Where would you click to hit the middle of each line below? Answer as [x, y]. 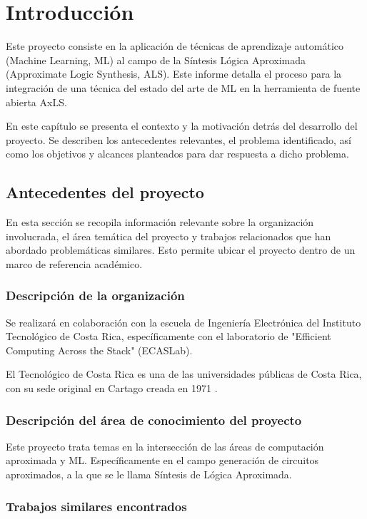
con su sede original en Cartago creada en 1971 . [112, 388]
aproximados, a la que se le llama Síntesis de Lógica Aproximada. [149, 474]
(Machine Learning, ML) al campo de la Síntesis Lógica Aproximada [156, 60]
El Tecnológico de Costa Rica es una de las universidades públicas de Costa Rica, [184, 374]
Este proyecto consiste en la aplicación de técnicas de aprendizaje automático [175, 46]
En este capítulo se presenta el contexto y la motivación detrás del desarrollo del [182, 126]
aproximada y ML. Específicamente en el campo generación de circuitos [162, 460]
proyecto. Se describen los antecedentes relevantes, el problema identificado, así [179, 139]
